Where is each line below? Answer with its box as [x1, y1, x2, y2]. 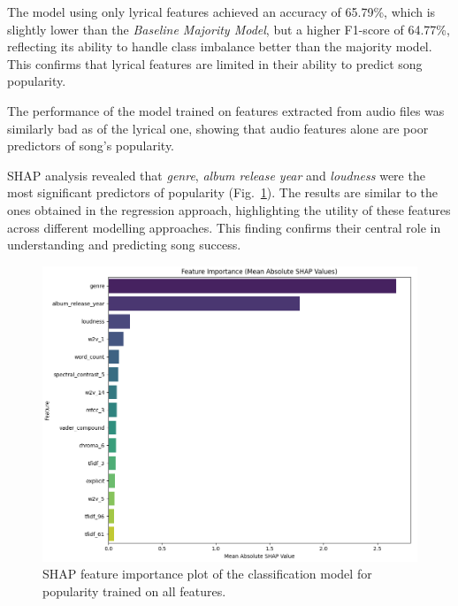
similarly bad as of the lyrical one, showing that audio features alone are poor [7, 119, 429, 137]
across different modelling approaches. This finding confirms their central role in [7, 218, 441, 236]
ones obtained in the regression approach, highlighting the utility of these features [7, 200, 451, 219]
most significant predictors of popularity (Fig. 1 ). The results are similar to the [7, 183, 439, 202]
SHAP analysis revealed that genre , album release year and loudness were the [7, 165, 425, 184]
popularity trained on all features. [42, 581, 226, 600]
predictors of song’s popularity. [7, 136, 174, 155]
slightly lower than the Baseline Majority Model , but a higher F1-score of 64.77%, [7, 19, 450, 38]
